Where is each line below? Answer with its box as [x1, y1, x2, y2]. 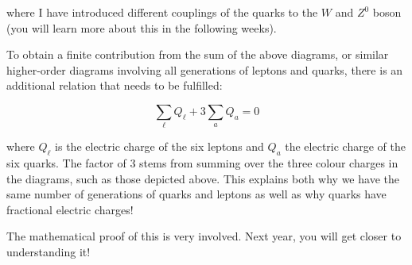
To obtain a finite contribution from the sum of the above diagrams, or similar [6, 46, 389, 63]
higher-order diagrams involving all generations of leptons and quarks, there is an [6, 61, 403, 78]
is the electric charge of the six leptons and [55, 138, 264, 155]
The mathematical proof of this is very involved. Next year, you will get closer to [6, 228, 402, 244]
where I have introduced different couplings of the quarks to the [6, 4, 318, 20]
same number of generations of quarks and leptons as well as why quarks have [6, 186, 387, 202]
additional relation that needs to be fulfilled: [6, 77, 223, 94]
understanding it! [6, 244, 91, 260]
